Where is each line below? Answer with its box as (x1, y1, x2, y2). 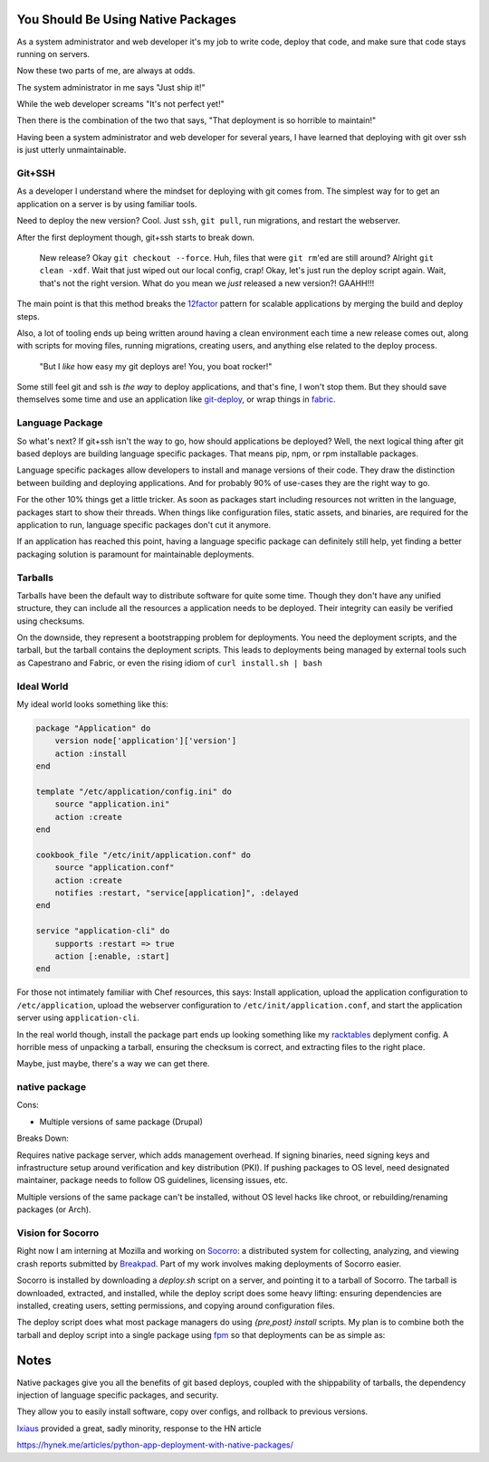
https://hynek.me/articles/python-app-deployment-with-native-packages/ (16, 1439, 294, 1450)
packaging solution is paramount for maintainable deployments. (16, 549, 254, 559)
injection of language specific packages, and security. (16, 1390, 219, 1400)
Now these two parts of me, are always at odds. (16, 65, 196, 76)
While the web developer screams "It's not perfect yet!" (16, 99, 225, 110)
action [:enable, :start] (54, 951, 170, 961)
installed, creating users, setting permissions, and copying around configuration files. (16, 1300, 335, 1311)
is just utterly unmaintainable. (16, 145, 127, 156)
